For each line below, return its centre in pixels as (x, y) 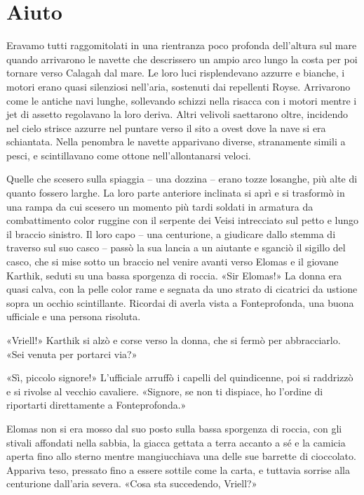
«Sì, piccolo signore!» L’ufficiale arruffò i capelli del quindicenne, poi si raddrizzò (180, 377)
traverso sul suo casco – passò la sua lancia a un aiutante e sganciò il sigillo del (176, 247)
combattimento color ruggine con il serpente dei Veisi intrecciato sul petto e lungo (183, 220)
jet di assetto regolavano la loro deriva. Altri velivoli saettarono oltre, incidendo (177, 114)
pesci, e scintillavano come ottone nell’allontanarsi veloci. (129, 155)
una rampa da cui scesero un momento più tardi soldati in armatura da (160, 206)
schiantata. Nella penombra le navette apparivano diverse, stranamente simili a (176, 141)
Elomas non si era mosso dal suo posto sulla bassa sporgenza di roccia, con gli (174, 428)
